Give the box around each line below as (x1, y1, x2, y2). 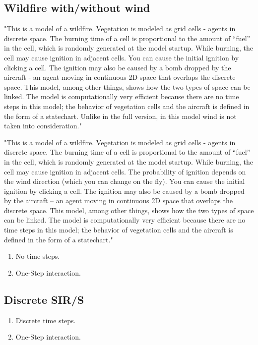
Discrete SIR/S (4, 291, 84, 307)
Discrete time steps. (15, 315, 76, 325)
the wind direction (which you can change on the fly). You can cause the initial (4, 176, 245, 186)
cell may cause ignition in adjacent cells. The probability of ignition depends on (4, 166, 246, 176)
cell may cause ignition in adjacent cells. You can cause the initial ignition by (4, 52, 239, 62)
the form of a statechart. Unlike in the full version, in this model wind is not (4, 111, 237, 121)
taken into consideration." (4, 120, 82, 131)
